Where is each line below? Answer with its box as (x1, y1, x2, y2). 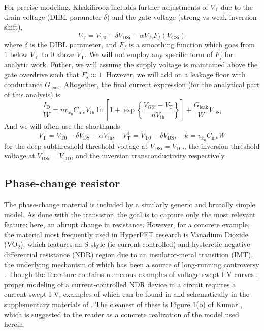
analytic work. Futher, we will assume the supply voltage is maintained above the (4, 59, 258, 69)
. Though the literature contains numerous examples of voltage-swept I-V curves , (4, 269, 258, 280)
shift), (4, 21, 23, 32)
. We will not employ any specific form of (84, 49, 213, 60)
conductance (4, 79, 43, 90)
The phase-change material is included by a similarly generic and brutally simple (4, 199, 255, 209)
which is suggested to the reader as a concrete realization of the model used (4, 309, 239, 319)
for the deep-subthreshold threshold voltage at (4, 140, 148, 151)
